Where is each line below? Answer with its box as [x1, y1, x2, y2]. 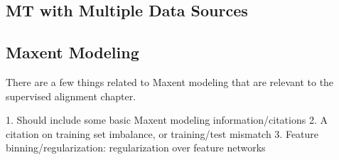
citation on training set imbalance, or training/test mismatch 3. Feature [6, 126, 319, 141]
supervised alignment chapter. [6, 88, 136, 103]
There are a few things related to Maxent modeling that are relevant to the [6, 74, 334, 89]
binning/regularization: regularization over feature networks [6, 140, 266, 155]
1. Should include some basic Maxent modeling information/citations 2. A [6, 112, 328, 127]
